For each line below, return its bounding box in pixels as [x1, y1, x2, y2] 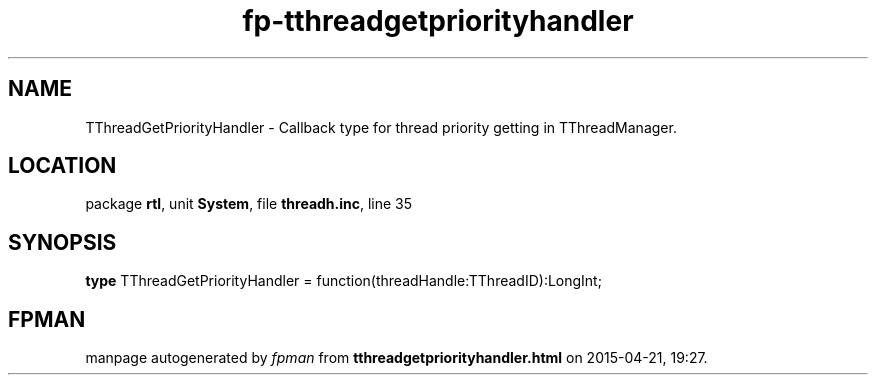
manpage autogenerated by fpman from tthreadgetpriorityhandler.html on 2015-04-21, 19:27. [85, 349, 708, 367]
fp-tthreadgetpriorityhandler [242, 4, 634, 38]
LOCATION [8, 153, 117, 179]
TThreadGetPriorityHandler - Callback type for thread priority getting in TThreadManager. [85, 118, 677, 136]
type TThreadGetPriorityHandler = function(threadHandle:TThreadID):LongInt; [85, 272, 602, 290]
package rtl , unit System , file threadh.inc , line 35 [85, 195, 413, 213]
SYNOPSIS [8, 229, 117, 255]
